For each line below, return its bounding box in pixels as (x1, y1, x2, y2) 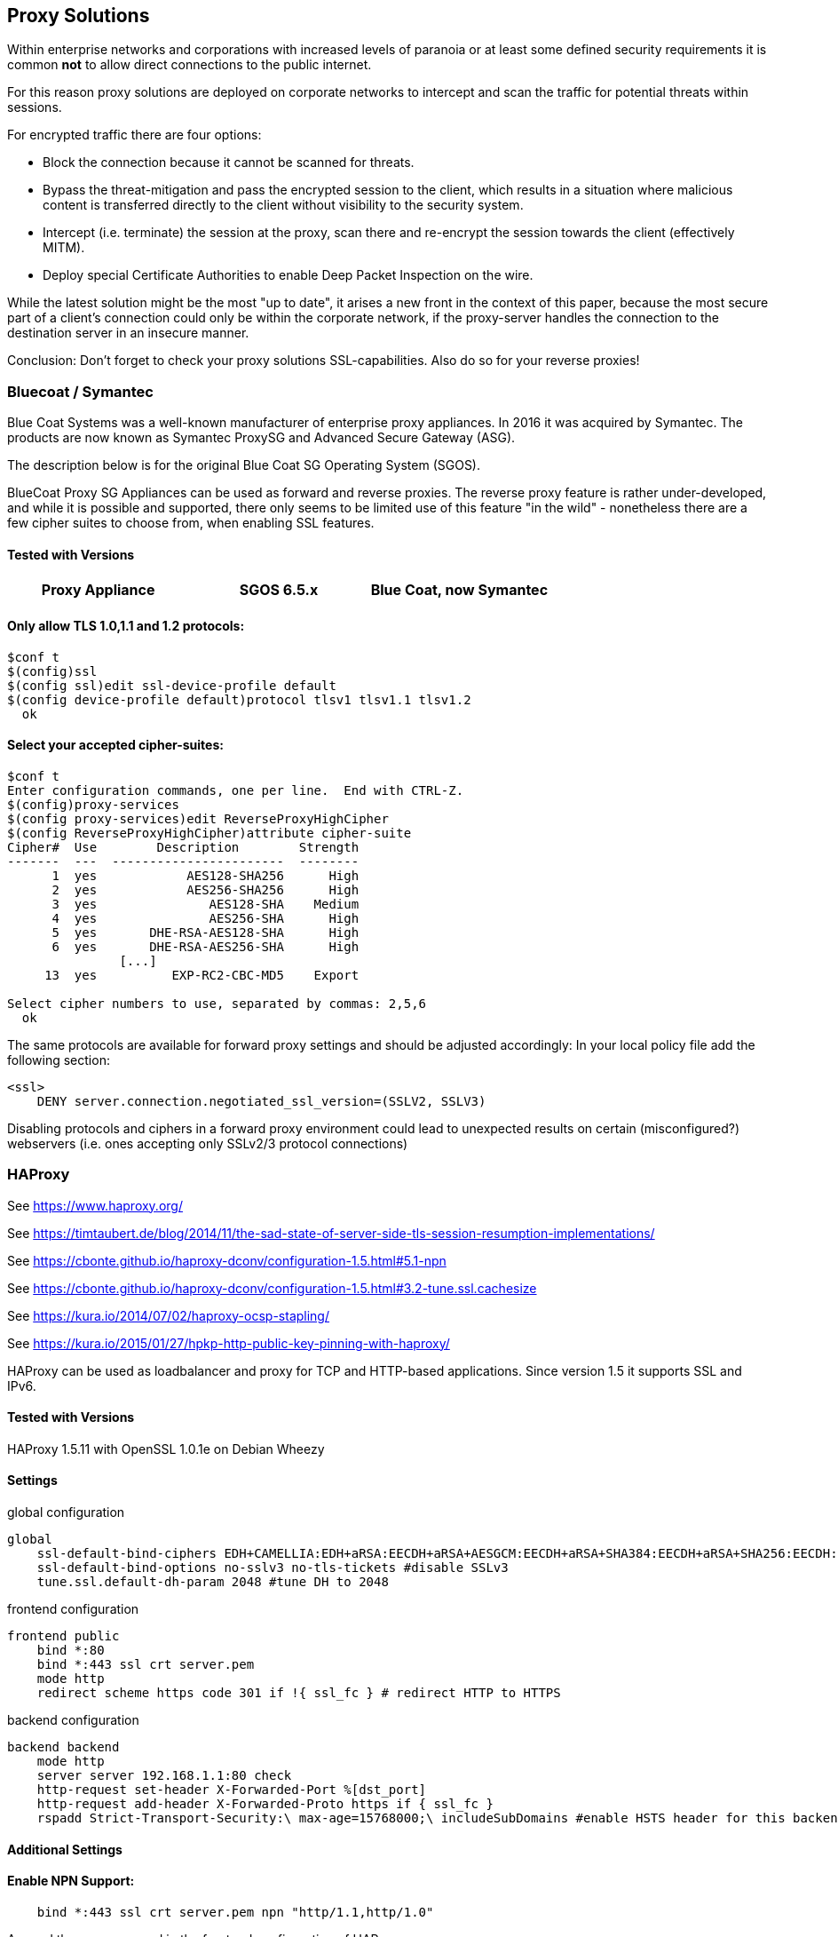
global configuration (7, 1504, 125, 1520)
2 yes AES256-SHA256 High (51, 882, 360, 897)
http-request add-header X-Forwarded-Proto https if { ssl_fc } (36, 1797, 494, 1812)
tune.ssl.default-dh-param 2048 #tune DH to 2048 (36, 1575, 389, 1590)
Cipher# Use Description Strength (7, 839, 360, 854)
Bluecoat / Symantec (7, 382, 154, 401)
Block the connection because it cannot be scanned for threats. (43, 155, 415, 171)
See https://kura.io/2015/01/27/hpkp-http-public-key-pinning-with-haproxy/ (7, 1335, 450, 1351)
